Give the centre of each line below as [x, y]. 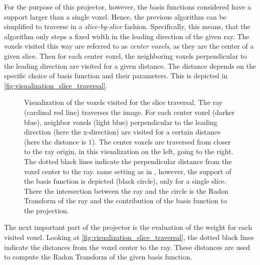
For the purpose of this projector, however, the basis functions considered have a [128, 7]
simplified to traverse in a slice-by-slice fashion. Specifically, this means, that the [127, 26]
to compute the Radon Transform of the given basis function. [98, 257]
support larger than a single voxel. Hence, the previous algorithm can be [115, 16]
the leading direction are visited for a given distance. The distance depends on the [130, 65]
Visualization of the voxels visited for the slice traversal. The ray [123, 102]
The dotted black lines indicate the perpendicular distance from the [128, 161]
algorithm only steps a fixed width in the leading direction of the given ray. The [127, 36]
